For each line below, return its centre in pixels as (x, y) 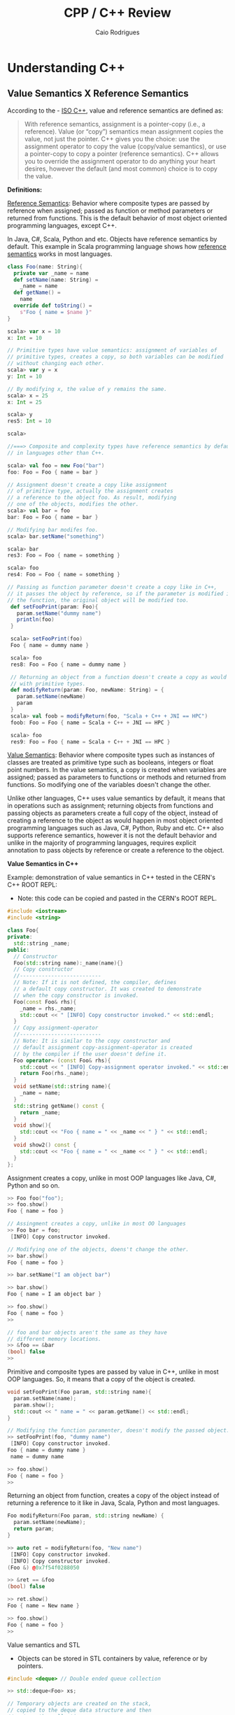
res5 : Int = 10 (29, 421)
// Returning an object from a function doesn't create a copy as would (119, 677)
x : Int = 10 (24, 338)
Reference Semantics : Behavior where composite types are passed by (108, 203)
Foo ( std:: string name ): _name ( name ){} (69, 963)
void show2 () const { (45, 1145)
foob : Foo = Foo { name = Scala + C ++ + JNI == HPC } (90, 723)
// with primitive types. (48, 683)
